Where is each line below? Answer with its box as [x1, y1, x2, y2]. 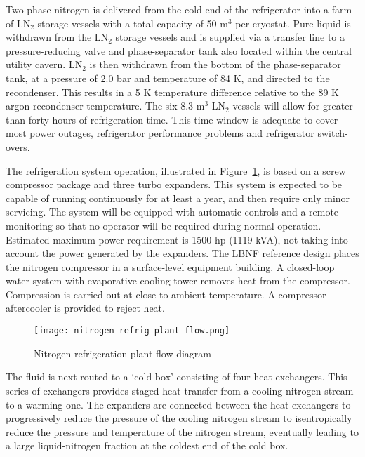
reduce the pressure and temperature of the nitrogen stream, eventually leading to [6, 424, 359, 439]
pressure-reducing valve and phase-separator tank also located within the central [6, 43, 352, 58]
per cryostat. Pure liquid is [235, 15, 351, 30]
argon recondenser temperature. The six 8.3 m [6, 98, 205, 113]
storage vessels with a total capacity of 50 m [37, 15, 228, 30]
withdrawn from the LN [6, 29, 109, 44]
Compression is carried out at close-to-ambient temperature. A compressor [6, 286, 326, 301]
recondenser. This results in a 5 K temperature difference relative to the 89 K [6, 84, 339, 99]
